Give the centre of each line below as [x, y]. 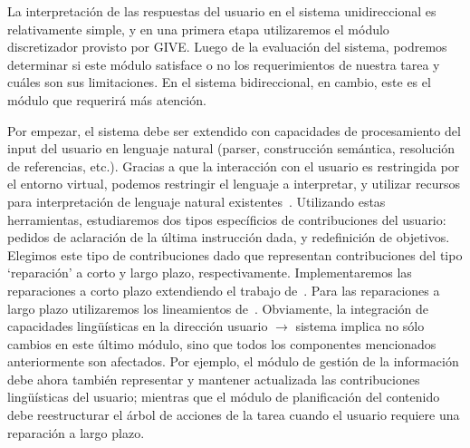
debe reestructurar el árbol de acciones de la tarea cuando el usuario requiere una [234, 415]
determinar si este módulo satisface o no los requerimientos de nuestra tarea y [224, 64]
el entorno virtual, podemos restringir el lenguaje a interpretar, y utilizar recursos [234, 184]
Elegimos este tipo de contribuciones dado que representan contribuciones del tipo [235, 254]
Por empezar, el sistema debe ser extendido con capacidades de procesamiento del [234, 130]
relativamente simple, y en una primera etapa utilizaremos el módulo [198, 29]
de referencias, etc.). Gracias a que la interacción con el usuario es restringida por [234, 166]
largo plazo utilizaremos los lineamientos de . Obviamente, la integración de [218, 308]
